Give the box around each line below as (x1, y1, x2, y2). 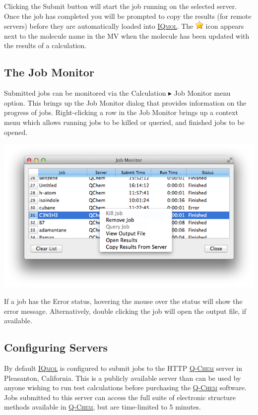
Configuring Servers (4, 340, 108, 355)
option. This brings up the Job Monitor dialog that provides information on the (4, 97, 247, 108)
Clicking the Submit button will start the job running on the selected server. (4, 1, 237, 11)
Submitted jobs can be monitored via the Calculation (4, 88, 166, 98)
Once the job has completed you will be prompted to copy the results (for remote (4, 10, 252, 21)
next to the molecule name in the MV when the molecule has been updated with (4, 30, 250, 41)
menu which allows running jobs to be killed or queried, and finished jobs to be (4, 117, 245, 127)
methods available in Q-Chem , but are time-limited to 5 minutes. (4, 402, 201, 412)
